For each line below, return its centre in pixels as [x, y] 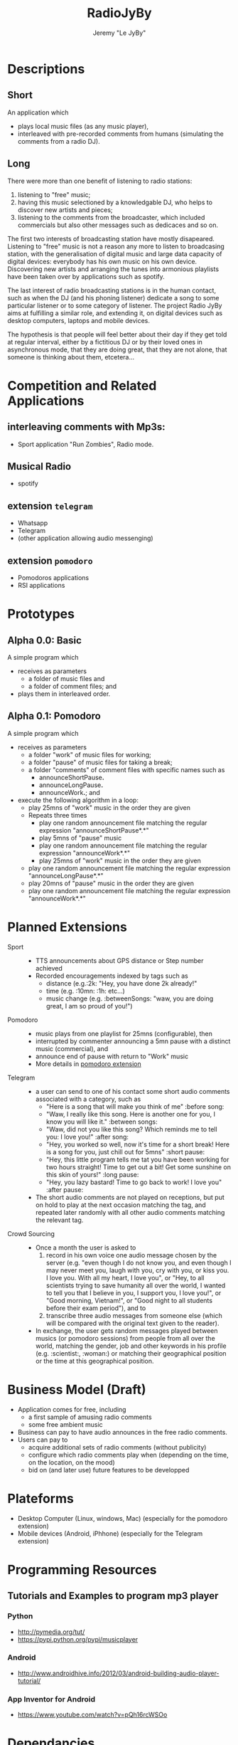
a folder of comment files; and [72, 686]
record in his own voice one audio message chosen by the [131, 1255]
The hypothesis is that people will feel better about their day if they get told [117, 334]
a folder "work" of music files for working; [90, 754]
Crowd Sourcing [31, 1233]
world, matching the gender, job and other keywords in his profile [131, 1346]
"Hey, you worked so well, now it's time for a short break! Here [137, 1144]
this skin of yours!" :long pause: [92, 1174]
